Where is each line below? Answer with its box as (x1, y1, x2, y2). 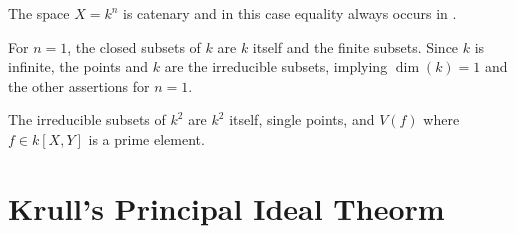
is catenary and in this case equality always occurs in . (123, 3, 457, 23)
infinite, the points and (8, 56, 149, 77)
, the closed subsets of (67, 36, 201, 57)
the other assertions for (8, 75, 150, 96)
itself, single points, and (229, 109, 375, 130)
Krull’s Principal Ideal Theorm (8, 187, 445, 228)
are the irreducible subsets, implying (164, 56, 388, 77)
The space (8, 3, 70, 23)
